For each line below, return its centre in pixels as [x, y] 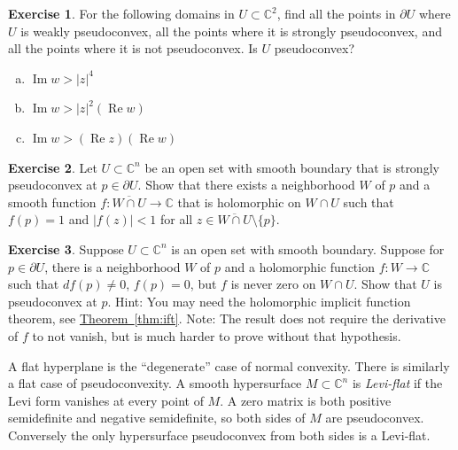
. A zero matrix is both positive [306, 400]
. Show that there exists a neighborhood [246, 185]
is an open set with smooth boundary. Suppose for [308, 248]
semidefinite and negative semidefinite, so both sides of [157, 418]
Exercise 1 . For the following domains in [121, 13]
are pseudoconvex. [375, 418]
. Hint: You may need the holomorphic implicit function [259, 301]
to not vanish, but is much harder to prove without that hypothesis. [217, 335]
